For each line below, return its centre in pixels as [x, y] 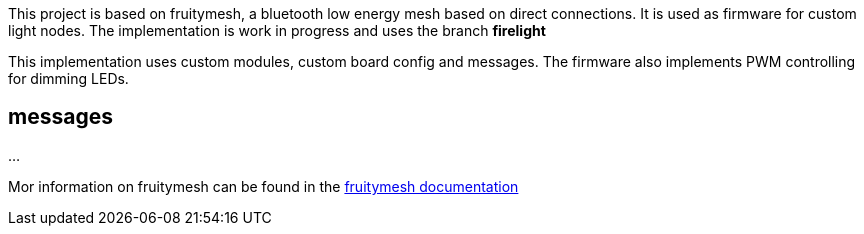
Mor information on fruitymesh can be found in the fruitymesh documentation [263, 186]
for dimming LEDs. [68, 78]
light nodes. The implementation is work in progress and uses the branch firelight [277, 30]
